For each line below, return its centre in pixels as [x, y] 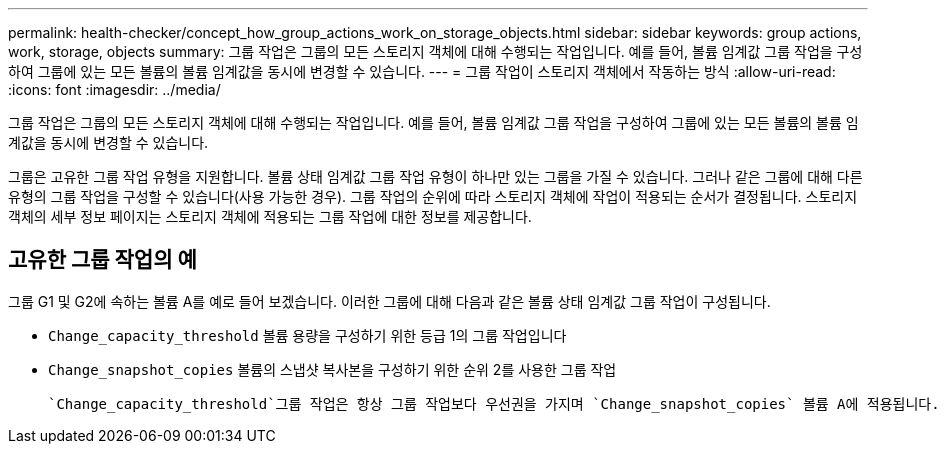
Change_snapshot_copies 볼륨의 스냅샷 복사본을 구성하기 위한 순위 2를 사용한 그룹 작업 [332, 369]
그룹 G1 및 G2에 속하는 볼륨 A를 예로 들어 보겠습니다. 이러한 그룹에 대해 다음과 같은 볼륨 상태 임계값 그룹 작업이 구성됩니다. [389, 301]
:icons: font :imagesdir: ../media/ [114, 89]
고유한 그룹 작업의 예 [102, 260]
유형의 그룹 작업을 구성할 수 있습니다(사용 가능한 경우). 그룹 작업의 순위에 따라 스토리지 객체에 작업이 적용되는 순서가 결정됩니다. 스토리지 [433, 196]
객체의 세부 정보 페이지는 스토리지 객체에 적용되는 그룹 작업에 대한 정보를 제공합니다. [270, 216]
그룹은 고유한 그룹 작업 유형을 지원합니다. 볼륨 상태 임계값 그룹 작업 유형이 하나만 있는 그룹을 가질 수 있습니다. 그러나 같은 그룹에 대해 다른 [435, 176]
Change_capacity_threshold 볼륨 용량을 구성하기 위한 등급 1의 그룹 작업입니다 [307, 335]
